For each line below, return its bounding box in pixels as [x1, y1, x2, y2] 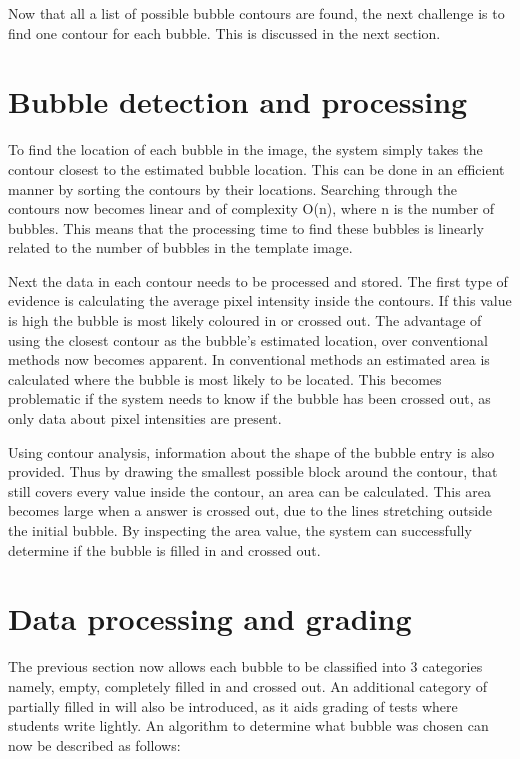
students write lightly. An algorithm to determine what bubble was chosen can [8, 715, 489, 736]
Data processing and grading [8, 598, 412, 639]
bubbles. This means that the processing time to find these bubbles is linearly [8, 217, 484, 238]
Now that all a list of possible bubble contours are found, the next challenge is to [8, 3, 505, 23]
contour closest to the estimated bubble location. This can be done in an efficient [8, 158, 505, 179]
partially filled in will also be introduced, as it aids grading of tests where [8, 695, 458, 716]
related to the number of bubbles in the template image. [8, 237, 353, 258]
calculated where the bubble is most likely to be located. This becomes [8, 368, 442, 389]
